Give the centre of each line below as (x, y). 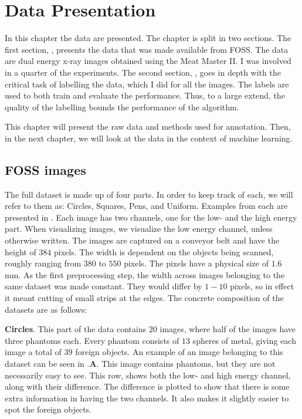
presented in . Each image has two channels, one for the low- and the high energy (151, 217)
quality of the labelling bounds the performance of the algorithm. (122, 107)
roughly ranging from (43, 263)
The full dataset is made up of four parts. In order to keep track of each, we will (149, 194)
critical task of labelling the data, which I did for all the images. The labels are (147, 84)
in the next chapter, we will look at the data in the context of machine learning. (149, 138)
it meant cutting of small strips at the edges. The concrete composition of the (144, 298)
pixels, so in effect (262, 286)
